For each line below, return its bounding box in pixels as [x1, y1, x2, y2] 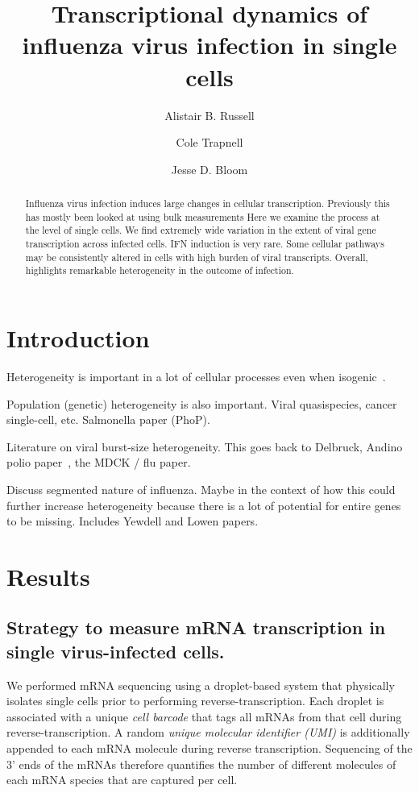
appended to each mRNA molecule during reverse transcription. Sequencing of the [6, 740, 413, 757]
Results [6, 559, 90, 592]
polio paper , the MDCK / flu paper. [6, 454, 191, 471]
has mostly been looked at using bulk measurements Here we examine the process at [25, 210, 380, 223]
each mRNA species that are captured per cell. [6, 771, 238, 788]
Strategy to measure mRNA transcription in [6, 615, 386, 640]
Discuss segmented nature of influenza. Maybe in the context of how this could [6, 480, 396, 497]
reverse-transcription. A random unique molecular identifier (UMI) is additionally [6, 724, 410, 741]
